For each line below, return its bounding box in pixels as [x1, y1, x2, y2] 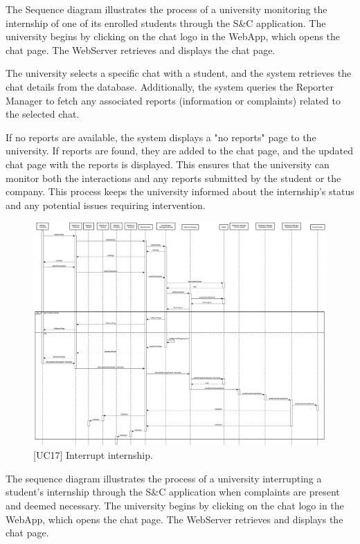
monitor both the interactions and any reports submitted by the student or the [6, 170, 341, 185]
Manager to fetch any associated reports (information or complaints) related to [6, 93, 341, 107]
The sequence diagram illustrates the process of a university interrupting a [6, 471, 322, 485]
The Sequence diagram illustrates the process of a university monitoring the [6, 2, 327, 16]
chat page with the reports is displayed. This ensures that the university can [6, 156, 330, 171]
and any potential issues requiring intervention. [6, 197, 206, 212]
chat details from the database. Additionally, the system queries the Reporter [6, 79, 334, 93]
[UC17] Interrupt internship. [33, 448, 153, 462]
